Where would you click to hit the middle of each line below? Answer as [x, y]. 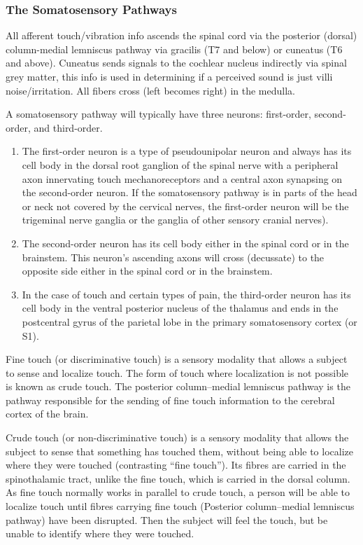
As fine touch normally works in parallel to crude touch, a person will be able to [178, 492]
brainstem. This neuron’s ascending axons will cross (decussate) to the [173, 257]
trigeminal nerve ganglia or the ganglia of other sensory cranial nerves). [175, 220]
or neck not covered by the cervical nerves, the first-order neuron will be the [185, 206]
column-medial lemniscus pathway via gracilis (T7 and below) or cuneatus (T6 [174, 49]
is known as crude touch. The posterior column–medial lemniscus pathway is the [178, 386]
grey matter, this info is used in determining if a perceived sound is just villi [169, 76]
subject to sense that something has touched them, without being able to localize [179, 451]
